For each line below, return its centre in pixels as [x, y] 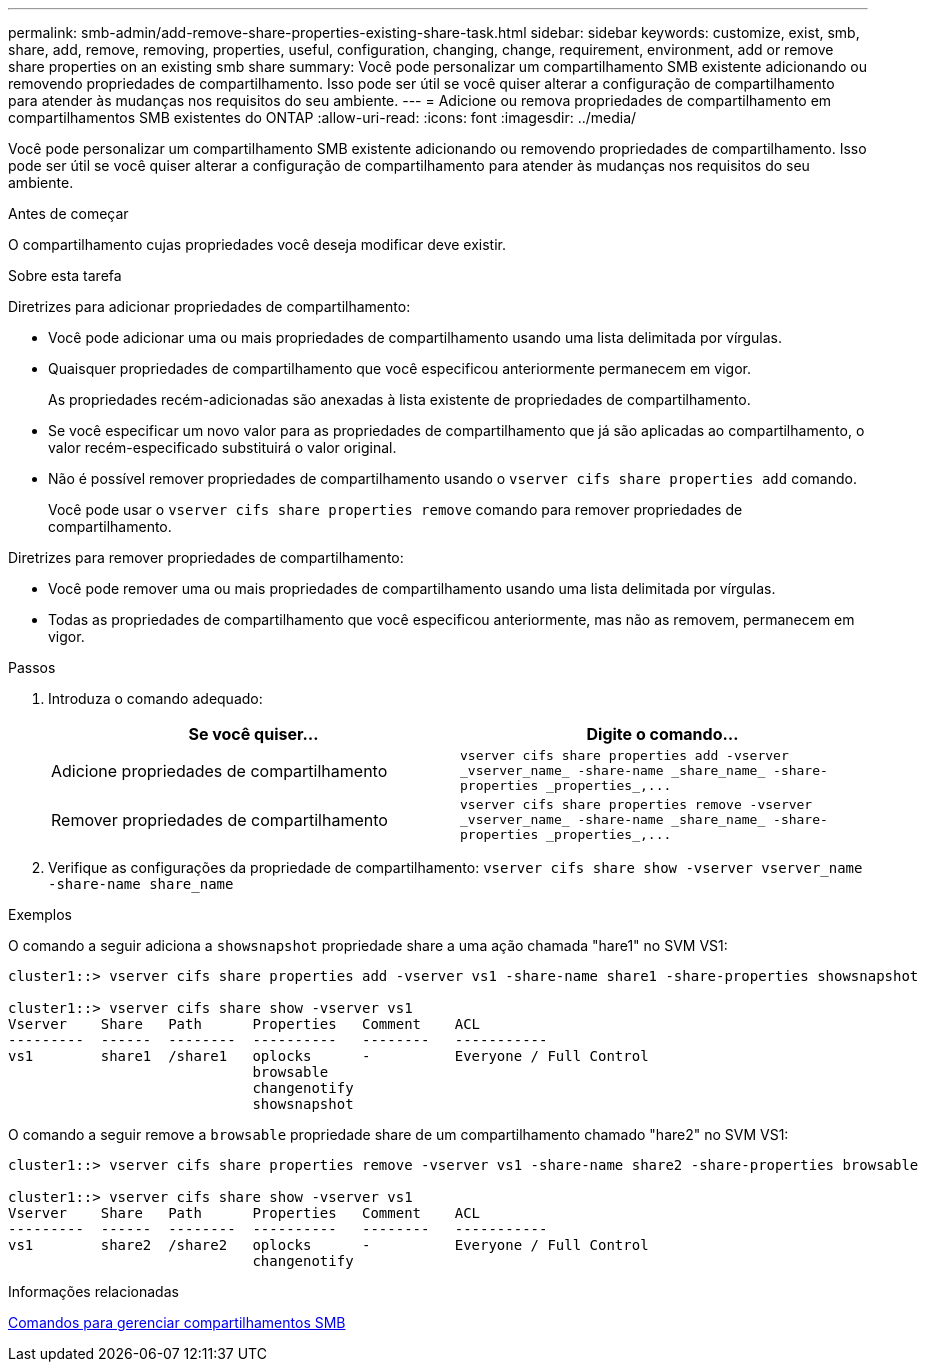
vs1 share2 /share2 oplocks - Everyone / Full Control [328, 1245]
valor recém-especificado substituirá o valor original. [222, 447]
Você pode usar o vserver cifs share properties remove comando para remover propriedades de [395, 509]
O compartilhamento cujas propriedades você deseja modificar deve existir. [257, 244]
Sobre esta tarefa [65, 275]
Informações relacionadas [93, 1291]
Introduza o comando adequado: [155, 698]
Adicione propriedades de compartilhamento [219, 770]
